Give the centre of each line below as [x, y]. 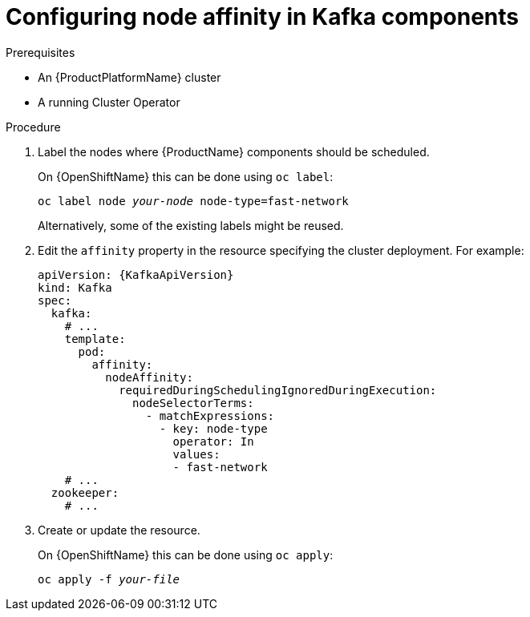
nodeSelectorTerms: [193, 403]
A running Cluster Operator [109, 102]
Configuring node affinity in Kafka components [263, 17]
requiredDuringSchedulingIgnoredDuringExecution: [278, 390]
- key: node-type [213, 428]
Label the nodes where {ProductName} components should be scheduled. [234, 151]
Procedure [33, 127]
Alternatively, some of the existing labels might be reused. [191, 225]
